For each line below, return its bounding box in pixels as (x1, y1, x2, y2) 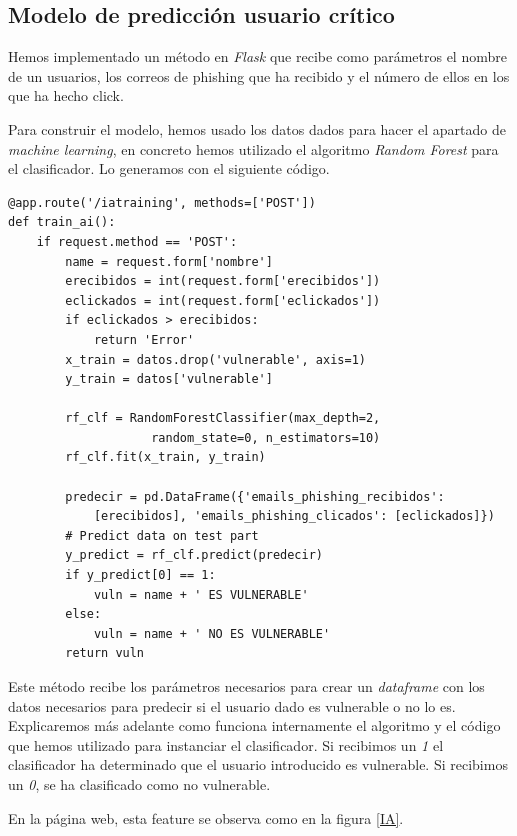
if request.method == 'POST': (36, 234, 238, 249)
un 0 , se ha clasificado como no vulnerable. (8, 773, 271, 794)
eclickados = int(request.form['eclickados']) (65, 293, 381, 308)
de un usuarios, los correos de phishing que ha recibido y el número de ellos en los (8, 65, 510, 86)
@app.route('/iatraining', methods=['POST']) (8, 195, 316, 210)
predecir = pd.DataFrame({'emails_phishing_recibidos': (65, 489, 445, 504)
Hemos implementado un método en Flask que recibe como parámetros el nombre (8, 46, 507, 67)
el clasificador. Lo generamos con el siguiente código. (8, 158, 330, 179)
